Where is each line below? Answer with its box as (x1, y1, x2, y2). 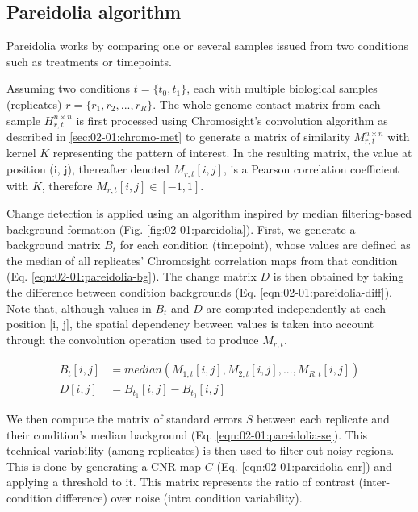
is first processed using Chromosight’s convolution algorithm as (76, 111, 388, 128)
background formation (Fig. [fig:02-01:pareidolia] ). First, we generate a (6, 220, 356, 237)
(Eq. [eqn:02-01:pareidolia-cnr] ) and (216, 457, 392, 474)
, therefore (41, 177, 93, 194)
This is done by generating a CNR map (6, 457, 202, 474)
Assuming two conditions (6, 80, 131, 97)
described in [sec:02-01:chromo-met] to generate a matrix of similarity (6, 128, 350, 145)
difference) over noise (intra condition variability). (56, 489, 303, 506)
